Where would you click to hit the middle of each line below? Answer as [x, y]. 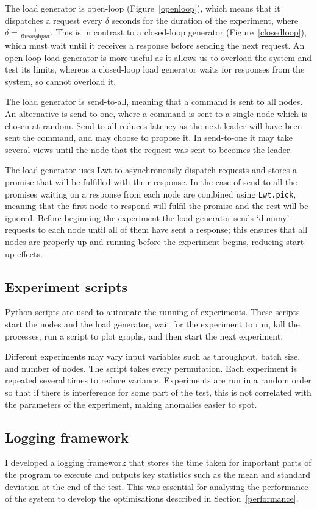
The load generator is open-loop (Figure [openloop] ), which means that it [143, 8]
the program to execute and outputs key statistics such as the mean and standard [158, 474]
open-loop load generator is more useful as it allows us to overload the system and [158, 57]
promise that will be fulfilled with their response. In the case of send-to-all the [151, 181]
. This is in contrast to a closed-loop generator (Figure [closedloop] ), [178, 32]
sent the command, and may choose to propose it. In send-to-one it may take [149, 137]
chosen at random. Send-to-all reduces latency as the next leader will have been [154, 125]
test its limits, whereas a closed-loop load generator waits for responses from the [155, 69]
